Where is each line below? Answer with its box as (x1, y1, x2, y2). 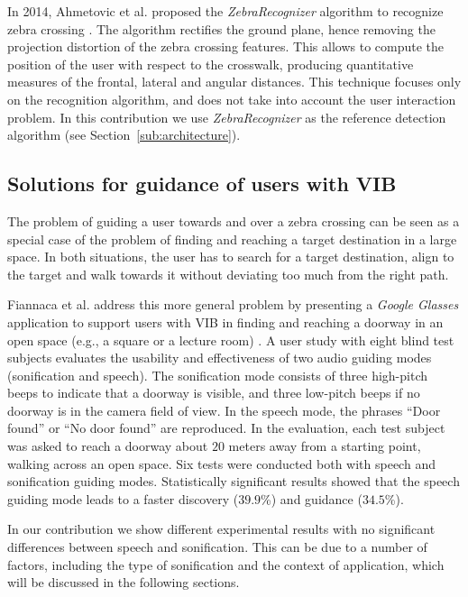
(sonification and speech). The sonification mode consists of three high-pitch (7, 365, 428, 384)
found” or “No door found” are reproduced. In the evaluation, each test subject (7, 418, 445, 437)
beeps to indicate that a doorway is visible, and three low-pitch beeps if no (7, 383, 420, 402)
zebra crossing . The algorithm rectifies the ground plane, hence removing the (7, 19, 436, 38)
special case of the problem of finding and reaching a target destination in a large (7, 229, 457, 248)
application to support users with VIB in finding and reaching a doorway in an (7, 312, 444, 331)
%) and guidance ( (261, 489, 362, 508)
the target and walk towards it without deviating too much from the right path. (7, 264, 449, 283)
